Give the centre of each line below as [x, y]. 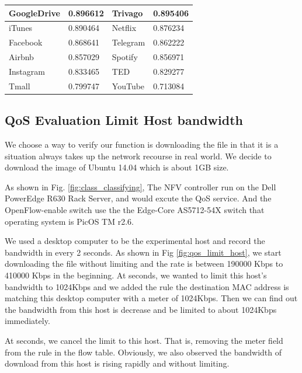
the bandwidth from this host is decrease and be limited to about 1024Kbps [141, 309]
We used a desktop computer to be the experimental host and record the [135, 241]
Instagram [27, 71]
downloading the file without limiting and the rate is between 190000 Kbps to [144, 264]
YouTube [128, 86]
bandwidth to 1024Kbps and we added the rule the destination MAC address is [147, 286]
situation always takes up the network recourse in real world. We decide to [138, 156]
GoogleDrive [34, 13]
